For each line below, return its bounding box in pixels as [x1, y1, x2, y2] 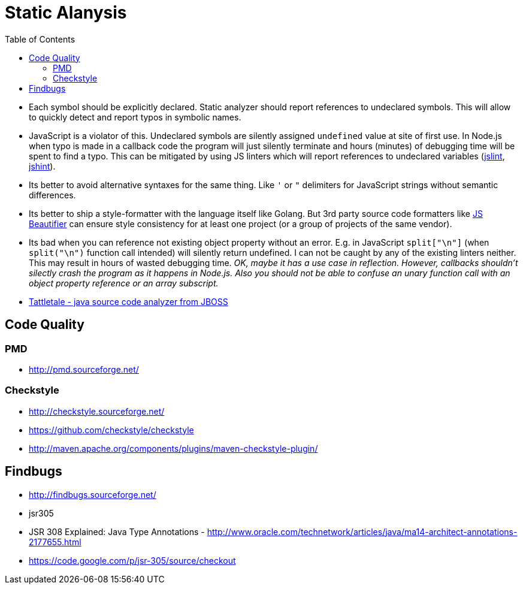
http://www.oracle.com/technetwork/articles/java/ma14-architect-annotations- [207, 526, 518, 537]
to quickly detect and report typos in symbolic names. [29, 111, 241, 122]
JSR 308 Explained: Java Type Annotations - [29, 526, 205, 537]
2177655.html [29, 536, 81, 547]
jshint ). [29, 161, 56, 171]
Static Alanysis [5, 2, 127, 23]
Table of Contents [5, 34, 75, 44]
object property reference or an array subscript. [29, 277, 219, 288]
